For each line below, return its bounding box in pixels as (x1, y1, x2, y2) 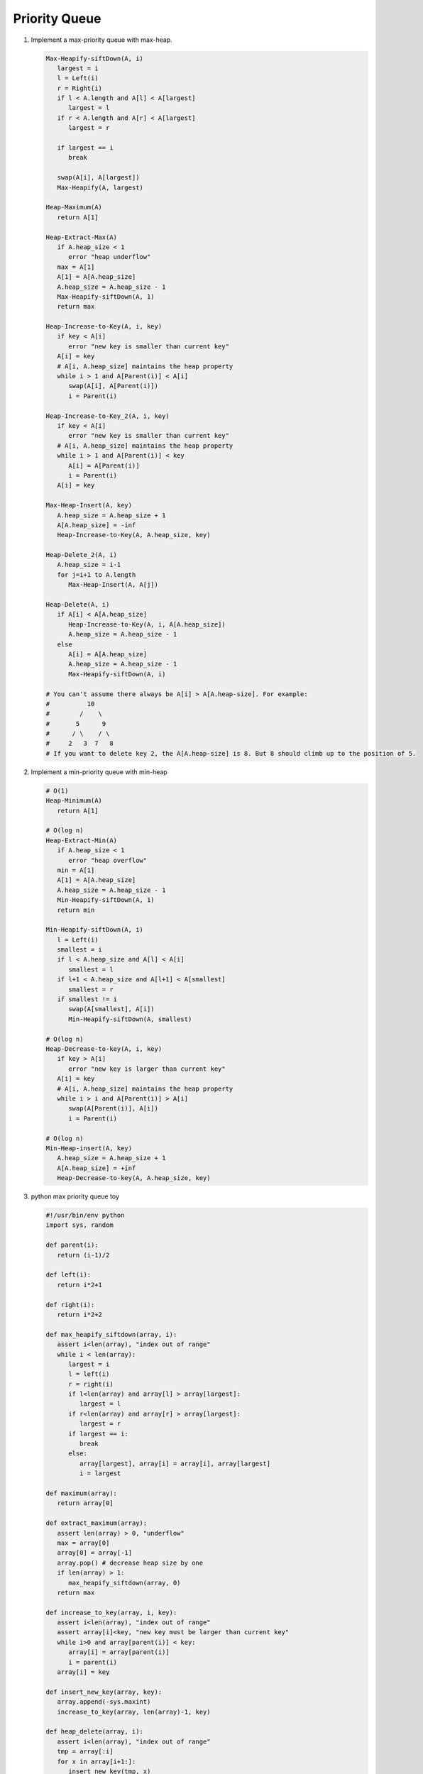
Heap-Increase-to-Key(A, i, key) (45, 323, 163, 331)
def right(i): (45, 1301, 95, 1309)
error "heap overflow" (68, 856, 148, 864)
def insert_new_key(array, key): (45, 1687, 163, 1696)
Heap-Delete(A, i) (45, 600, 110, 609)
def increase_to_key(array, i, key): (45, 1608, 177, 1616)
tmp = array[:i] (57, 1748, 114, 1756)
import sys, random (45, 1221, 114, 1229)
